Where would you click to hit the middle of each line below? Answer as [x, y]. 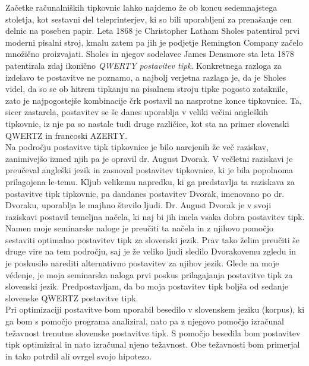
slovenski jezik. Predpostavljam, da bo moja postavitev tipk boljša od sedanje [147, 286]
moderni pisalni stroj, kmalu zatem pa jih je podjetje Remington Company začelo [154, 42]
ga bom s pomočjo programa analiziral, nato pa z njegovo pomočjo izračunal [145, 321]
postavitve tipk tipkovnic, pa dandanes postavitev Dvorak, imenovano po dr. [145, 193]
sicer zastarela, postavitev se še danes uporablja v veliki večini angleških [137, 112]
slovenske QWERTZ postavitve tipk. [72, 297]
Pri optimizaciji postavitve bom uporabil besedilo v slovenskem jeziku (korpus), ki [155, 309]
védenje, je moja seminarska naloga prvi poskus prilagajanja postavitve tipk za [149, 274]
